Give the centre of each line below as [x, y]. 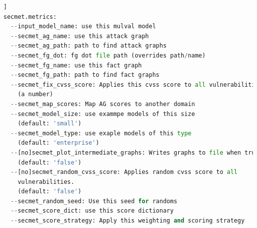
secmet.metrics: [30, 17]
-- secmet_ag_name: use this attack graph [80, 36]
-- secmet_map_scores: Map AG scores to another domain [103, 104]
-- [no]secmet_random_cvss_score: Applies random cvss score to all [124, 172]
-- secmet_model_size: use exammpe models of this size [103, 114]
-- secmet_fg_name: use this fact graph [76, 65]
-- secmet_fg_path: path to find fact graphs [85, 75]
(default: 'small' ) [50, 124]
